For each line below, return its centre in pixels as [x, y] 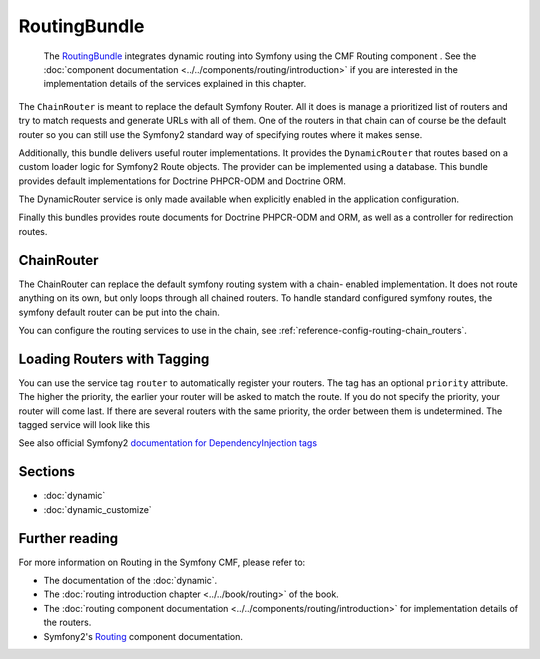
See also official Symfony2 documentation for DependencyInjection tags [168, 443]
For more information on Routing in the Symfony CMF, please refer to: [162, 562]
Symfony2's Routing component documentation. [143, 636]
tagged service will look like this [84, 424]
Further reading [68, 538]
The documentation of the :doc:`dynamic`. [130, 580]
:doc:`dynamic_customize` [97, 509]
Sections [46, 471]
